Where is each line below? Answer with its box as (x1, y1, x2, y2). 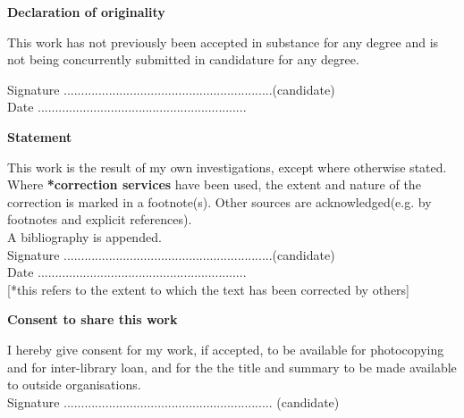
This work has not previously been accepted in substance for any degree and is (7, 32, 439, 51)
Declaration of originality (7, 3, 165, 21)
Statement (7, 127, 72, 146)
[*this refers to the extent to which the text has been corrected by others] (7, 280, 410, 298)
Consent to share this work (7, 310, 178, 329)
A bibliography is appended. (7, 227, 162, 246)
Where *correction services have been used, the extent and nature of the (7, 175, 421, 194)
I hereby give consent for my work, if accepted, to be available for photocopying (7, 339, 444, 358)
